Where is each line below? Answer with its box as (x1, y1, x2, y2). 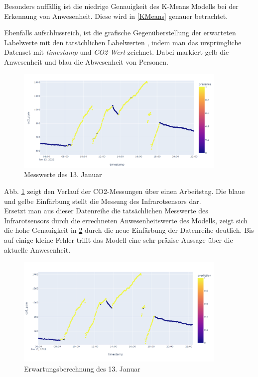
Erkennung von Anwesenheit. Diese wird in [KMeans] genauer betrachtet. (4, 10, 228, 21)
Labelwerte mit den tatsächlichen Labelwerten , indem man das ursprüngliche (4, 37, 242, 47)
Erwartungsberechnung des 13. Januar (24, 363, 140, 374)
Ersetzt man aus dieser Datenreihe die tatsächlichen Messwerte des (4, 205, 208, 216)
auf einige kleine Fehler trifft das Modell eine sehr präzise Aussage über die (4, 234, 233, 245)
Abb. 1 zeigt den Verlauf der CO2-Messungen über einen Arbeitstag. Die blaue (4, 186, 245, 196)
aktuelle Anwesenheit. (4, 244, 71, 255)
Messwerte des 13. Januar (24, 169, 102, 180)
